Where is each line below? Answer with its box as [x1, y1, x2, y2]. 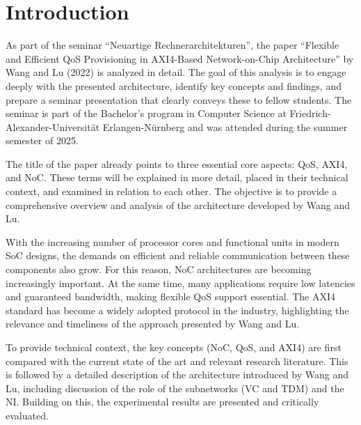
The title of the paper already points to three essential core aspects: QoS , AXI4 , [6, 156, 348, 171]
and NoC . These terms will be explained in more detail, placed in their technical [6, 170, 348, 185]
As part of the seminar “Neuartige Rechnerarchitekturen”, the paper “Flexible [6, 38, 339, 52]
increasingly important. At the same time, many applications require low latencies [6, 275, 355, 290]
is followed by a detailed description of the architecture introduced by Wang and [6, 367, 349, 382]
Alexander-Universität [6, 119, 100, 134]
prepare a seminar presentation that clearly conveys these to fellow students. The [6, 92, 352, 107]
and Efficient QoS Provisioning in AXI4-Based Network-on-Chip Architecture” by [6, 51, 354, 65]
